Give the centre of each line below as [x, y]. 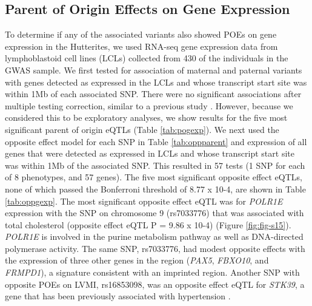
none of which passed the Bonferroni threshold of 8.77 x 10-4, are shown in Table [155, 189]
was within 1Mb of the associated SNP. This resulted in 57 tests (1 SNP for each [155, 165]
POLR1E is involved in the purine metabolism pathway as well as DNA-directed [154, 236]
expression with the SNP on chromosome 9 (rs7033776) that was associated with [154, 213]
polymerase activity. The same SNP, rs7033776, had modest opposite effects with [155, 248]
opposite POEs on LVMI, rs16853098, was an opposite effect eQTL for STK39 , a [155, 284]
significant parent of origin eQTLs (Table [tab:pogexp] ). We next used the [142, 129]
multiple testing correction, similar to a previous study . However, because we [149, 105]
